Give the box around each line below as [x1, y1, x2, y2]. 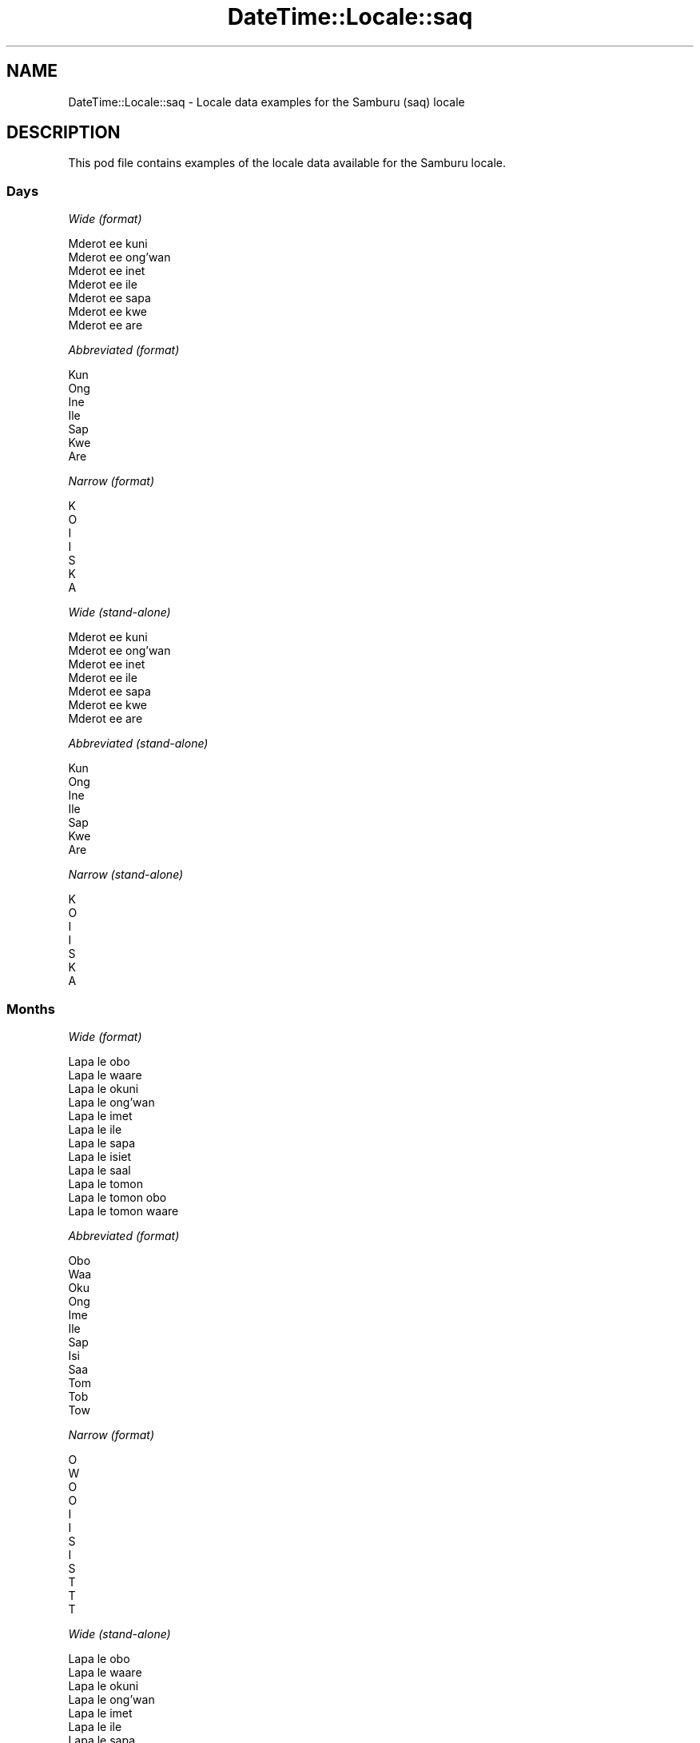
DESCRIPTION [6, 122, 121, 143]
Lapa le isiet [68, 1149, 132, 1163]
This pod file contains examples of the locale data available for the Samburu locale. [68, 156, 506, 170]
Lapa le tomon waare [68, 1203, 179, 1218]
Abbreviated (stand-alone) [68, 736, 209, 751]
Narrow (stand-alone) [68, 868, 184, 882]
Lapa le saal [68, 1163, 131, 1177]
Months [6, 1000, 55, 1017]
